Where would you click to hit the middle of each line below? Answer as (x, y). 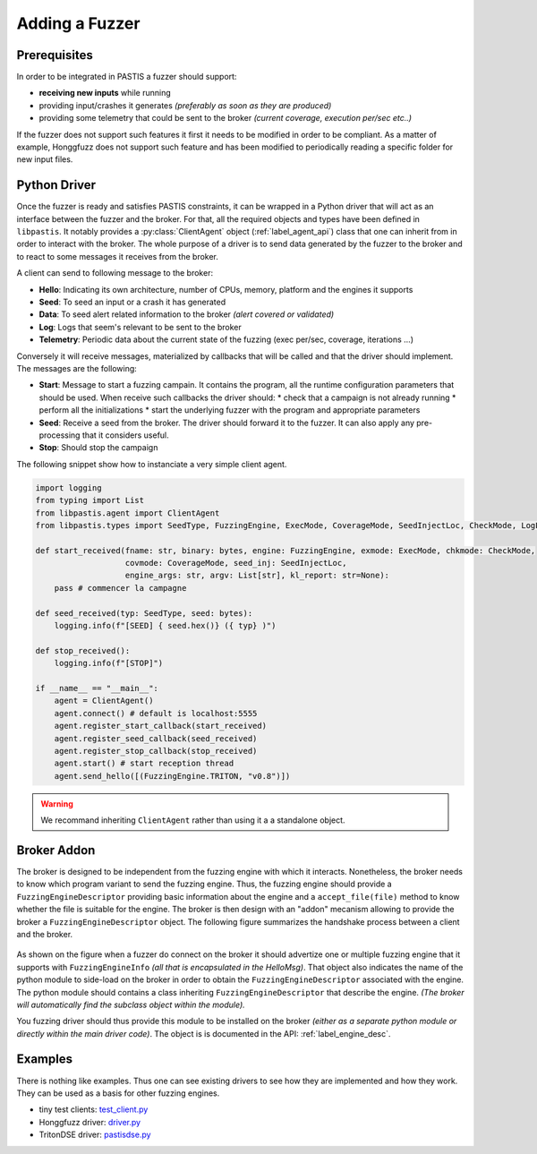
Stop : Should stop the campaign (98, 448)
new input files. (45, 159)
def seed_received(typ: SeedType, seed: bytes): (144, 613)
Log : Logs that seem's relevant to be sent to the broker (140, 327)
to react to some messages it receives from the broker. (118, 256)
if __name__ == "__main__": (97, 688)
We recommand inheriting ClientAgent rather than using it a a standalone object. (193, 820)
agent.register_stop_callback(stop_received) (156, 751)
